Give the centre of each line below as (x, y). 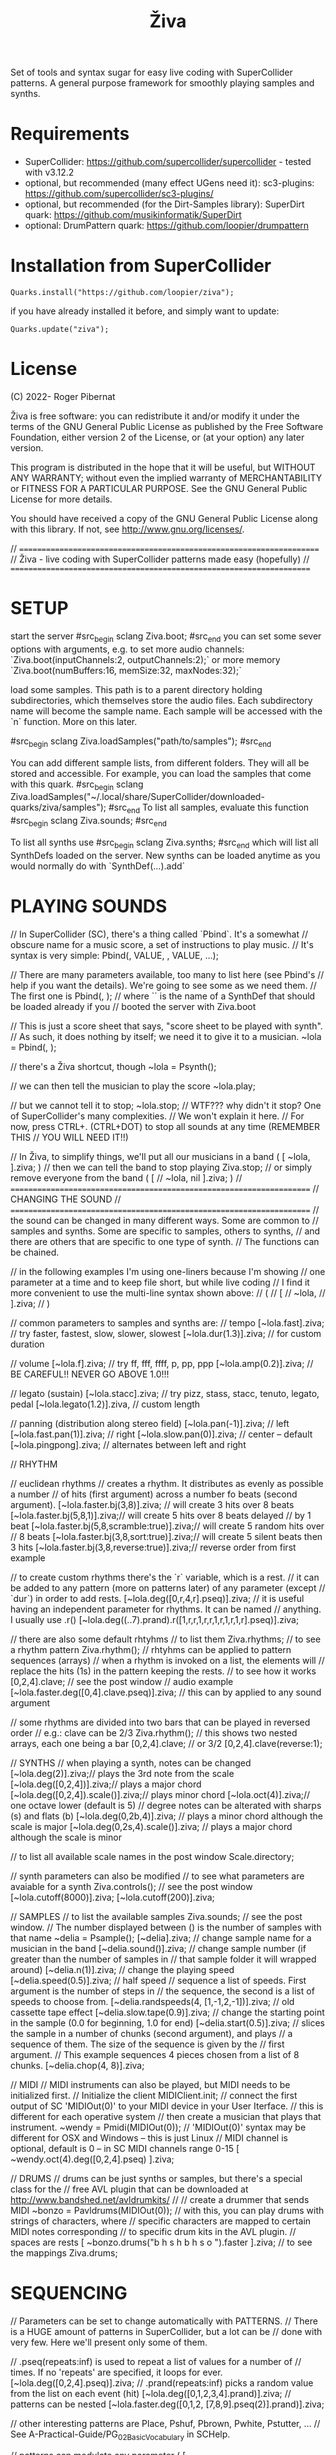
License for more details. (61, 499)
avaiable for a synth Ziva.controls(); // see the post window (131, 1886)
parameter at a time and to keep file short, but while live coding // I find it (160, 1282)
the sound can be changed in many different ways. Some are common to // (164, 1220)
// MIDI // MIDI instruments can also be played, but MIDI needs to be (150, 2084)
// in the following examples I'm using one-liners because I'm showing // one (168, 1271)
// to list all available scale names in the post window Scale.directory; (152, 1856)
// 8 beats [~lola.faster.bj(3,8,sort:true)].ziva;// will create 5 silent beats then (166, 1536)
